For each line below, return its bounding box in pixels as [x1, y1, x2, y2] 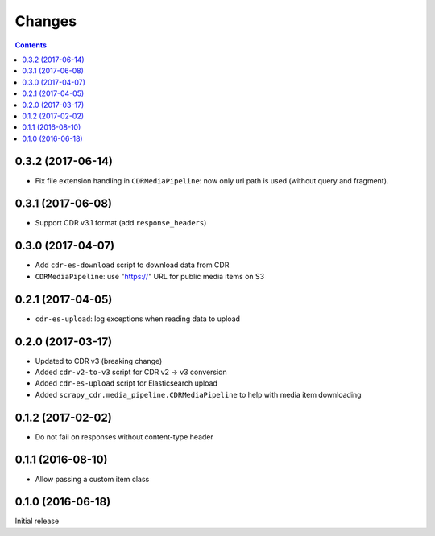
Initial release [14, 516, 60, 526]
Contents [14, 40, 48, 50]
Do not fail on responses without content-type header [35, 431, 213, 442]
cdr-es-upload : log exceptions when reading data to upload [35, 314, 241, 324]
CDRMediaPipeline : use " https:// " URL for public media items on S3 [35, 271, 265, 281]
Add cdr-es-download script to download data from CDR [35, 260, 230, 270]
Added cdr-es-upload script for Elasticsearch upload [35, 378, 217, 388]
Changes [14, 12, 77, 30]
